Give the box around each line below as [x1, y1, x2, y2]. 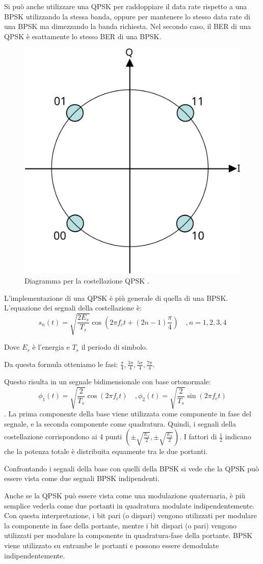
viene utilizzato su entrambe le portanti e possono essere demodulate [4, 540, 219, 550]
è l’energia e [32, 342, 70, 352]
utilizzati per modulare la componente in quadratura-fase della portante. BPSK [4, 530, 253, 541]
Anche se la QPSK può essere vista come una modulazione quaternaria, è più [4, 490, 246, 500]
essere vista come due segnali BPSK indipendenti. [4, 473, 160, 484]
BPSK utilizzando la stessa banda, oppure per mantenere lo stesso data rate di [4, 11, 250, 21]
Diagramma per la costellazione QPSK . [24, 275, 149, 286]
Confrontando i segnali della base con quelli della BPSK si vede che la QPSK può [4, 463, 259, 473]
